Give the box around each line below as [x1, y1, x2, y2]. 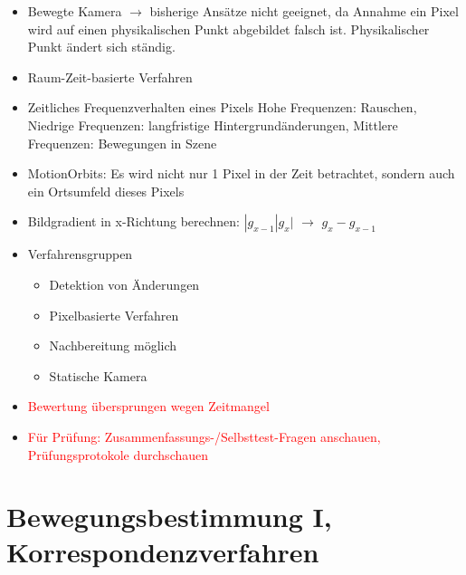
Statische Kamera [49, 366, 147, 385]
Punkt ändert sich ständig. [27, 37, 176, 56]
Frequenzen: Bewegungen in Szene [27, 133, 217, 152]
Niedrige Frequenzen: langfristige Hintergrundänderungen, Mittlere [27, 115, 398, 134]
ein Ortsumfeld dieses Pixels [27, 181, 185, 200]
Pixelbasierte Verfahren [49, 305, 179, 324]
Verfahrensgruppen [27, 244, 133, 264]
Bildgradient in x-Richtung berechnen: [27, 212, 241, 231]
